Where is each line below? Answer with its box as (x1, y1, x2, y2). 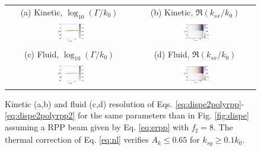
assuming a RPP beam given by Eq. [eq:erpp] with (5, 120, 189, 133)
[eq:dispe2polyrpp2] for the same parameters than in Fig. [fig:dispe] (5, 109, 249, 121)
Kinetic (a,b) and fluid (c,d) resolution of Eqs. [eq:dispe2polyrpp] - (5, 97, 244, 110)
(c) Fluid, (24, 47, 59, 60)
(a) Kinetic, (20, 5, 63, 18)
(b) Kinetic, (150, 6, 193, 18)
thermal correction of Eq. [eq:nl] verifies (5, 133, 149, 146)
